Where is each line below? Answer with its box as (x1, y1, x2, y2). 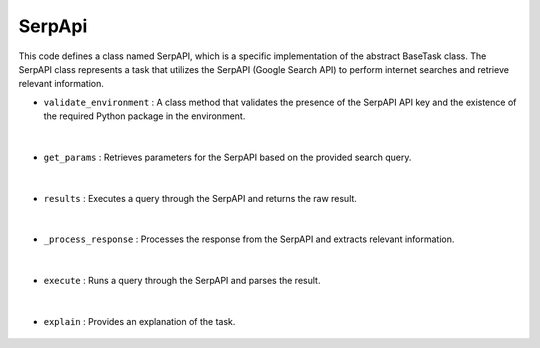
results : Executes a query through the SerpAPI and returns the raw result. (43, 192, 357, 204)
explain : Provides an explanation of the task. (43, 316, 236, 328)
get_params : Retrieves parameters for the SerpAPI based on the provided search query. (43, 151, 412, 163)
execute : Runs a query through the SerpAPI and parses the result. (43, 275, 321, 287)
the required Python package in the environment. (43, 110, 246, 122)
